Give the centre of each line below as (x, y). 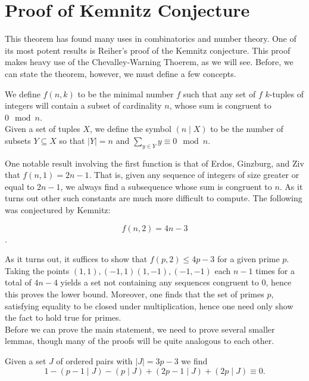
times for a (275, 270)
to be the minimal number (126, 93)
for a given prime (248, 259)
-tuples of (286, 93)
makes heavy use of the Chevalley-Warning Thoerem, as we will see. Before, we (149, 62)
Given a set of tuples (43, 129)
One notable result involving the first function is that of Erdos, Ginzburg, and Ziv (154, 163)
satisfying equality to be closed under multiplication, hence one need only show (149, 305)
